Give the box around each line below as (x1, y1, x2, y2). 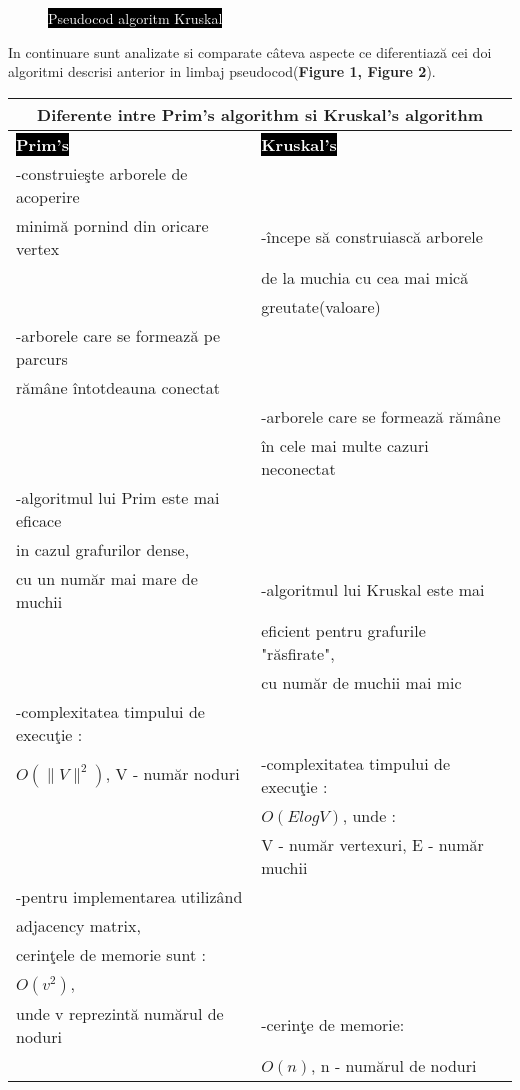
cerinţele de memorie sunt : (16, 942, 206, 966)
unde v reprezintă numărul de (16, 1001, 224, 1025)
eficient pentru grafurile (261, 618, 426, 642)
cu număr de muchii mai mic (261, 670, 462, 694)
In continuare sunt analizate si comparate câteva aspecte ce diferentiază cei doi (8, 41, 492, 62)
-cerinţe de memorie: (261, 1013, 405, 1037)
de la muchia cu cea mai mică (261, 265, 469, 289)
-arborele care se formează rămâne (261, 404, 501, 428)
